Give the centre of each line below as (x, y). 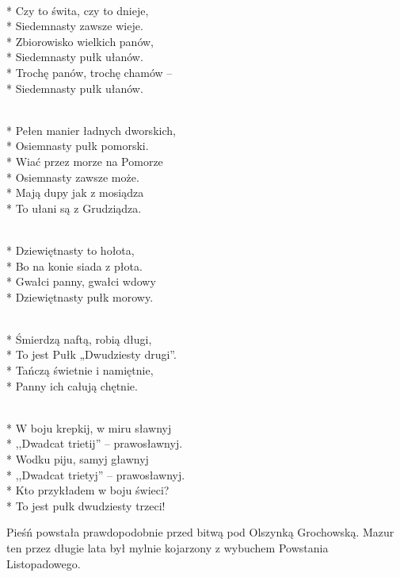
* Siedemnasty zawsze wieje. (75, 26)
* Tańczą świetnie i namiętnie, (80, 370)
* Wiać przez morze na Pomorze (85, 161)
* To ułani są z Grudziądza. (74, 208)
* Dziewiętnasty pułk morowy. (80, 296)
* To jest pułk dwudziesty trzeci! (86, 505)
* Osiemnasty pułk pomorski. (78, 146)
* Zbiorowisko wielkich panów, (80, 41)
